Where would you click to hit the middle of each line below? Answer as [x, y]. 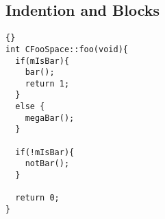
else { [30, 107]
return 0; [37, 198]
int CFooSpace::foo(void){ [67, 49]
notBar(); [47, 164]
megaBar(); [50, 118]
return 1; [47, 83]
